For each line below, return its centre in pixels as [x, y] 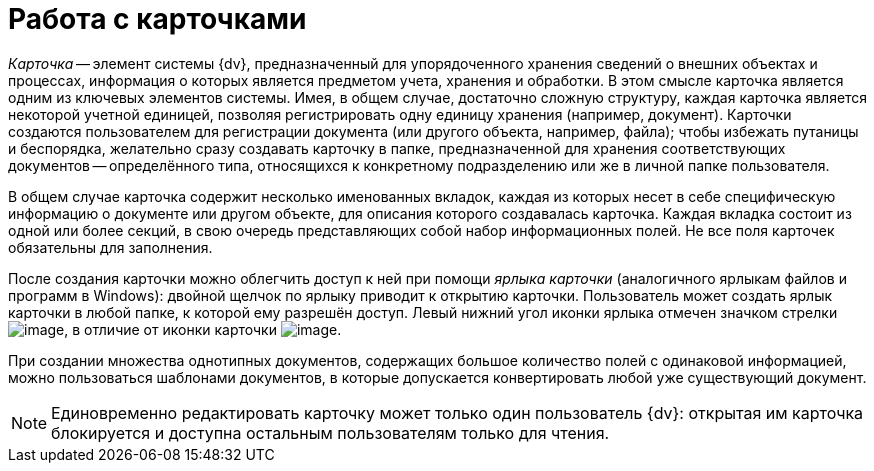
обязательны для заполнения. [110, 247]
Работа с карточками [157, 19]
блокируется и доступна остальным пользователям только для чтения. [330, 432]
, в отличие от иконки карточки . [203, 329]
